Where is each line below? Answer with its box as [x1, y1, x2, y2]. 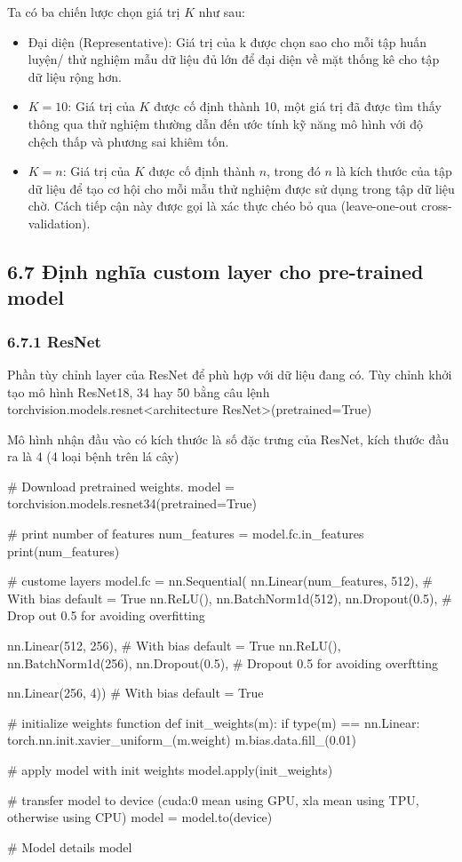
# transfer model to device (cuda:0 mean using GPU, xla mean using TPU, [7, 790, 419, 809]
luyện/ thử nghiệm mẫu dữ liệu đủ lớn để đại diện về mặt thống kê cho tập [28, 50, 440, 68]
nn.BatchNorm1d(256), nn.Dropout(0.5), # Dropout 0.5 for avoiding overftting [7, 653, 439, 672]
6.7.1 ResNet [7, 330, 101, 352]
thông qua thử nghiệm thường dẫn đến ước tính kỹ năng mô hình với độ [28, 114, 423, 132]
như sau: [198, 3, 245, 20]
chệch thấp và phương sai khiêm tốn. [28, 132, 229, 150]
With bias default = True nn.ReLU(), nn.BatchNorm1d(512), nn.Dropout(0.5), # [7, 588, 452, 607]
